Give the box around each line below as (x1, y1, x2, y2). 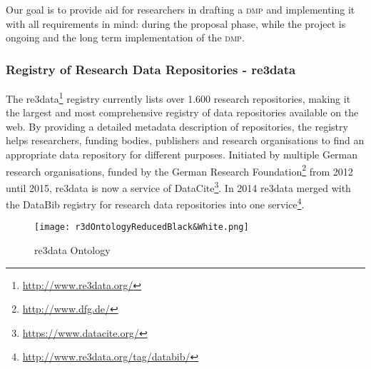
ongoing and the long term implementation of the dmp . (6, 30, 245, 45)
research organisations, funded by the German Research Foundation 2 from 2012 (6, 161, 353, 178)
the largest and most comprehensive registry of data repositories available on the (6, 105, 359, 120)
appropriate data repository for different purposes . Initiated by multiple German (6, 147, 358, 162)
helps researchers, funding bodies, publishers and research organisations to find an (6, 133, 365, 148)
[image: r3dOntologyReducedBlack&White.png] (34, 222, 249, 233)
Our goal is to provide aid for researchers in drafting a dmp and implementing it (6, 2, 355, 16)
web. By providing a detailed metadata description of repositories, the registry (6, 118, 348, 133)
